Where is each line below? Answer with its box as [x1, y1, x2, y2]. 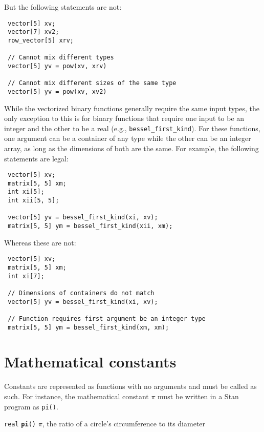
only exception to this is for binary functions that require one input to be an [4, 113, 245, 124]
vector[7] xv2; [8, 28, 59, 36]
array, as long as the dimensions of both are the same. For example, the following [4, 142, 259, 153]
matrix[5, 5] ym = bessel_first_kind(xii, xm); [8, 222, 173, 230]
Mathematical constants [4, 351, 177, 372]
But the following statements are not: [4, 2, 122, 12]
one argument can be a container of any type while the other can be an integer [4, 133, 251, 143]
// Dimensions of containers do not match [8, 289, 155, 297]
